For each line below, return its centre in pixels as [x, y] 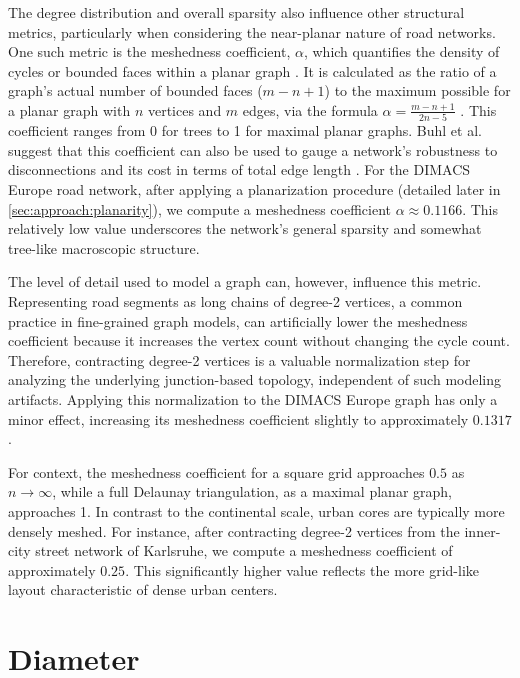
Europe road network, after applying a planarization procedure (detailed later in [254, 189]
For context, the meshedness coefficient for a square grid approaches [216, 471]
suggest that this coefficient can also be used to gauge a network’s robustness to [253, 149]
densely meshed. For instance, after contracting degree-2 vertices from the [234, 530]
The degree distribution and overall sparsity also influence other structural [236, 12]
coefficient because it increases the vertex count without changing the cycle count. [259, 340]
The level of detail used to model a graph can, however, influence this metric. [245, 281]
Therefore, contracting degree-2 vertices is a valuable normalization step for [239, 359]
